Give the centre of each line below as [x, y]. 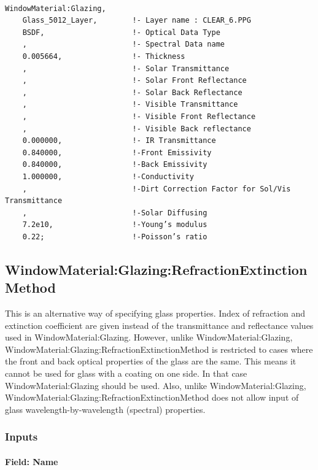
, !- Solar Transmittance [126, 68]
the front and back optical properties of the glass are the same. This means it [151, 361]
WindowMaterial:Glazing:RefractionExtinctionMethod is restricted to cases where [159, 349]
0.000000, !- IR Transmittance [119, 141]
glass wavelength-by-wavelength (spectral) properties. [105, 409]
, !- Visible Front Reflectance [139, 116]
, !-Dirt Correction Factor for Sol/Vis [157, 189]
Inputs [21, 437]
